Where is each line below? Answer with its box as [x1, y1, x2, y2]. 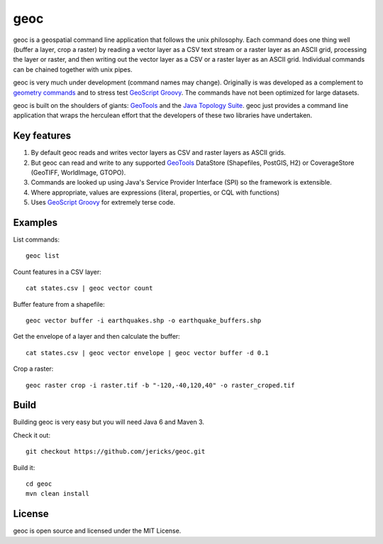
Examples [13, 217, 58, 229]
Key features [13, 130, 71, 142]
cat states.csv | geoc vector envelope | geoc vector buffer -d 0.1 [26, 349, 269, 357]
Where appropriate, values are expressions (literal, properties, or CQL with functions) [30, 188, 280, 197]
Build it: [13, 463, 35, 472]
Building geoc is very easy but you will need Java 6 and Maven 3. [13, 418, 205, 426]
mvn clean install [26, 490, 90, 498]
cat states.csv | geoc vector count [26, 284, 153, 293]
